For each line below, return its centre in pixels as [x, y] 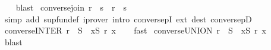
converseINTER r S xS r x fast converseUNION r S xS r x [135, 30]
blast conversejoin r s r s [71, 7]
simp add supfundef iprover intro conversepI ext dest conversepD [128, 19]
